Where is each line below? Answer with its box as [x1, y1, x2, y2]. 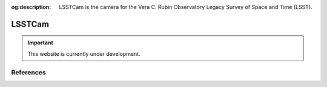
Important [27, 39, 54, 46]
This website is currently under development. [27, 50, 140, 57]
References [11, 68, 46, 76]
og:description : [11, 4, 51, 10]
